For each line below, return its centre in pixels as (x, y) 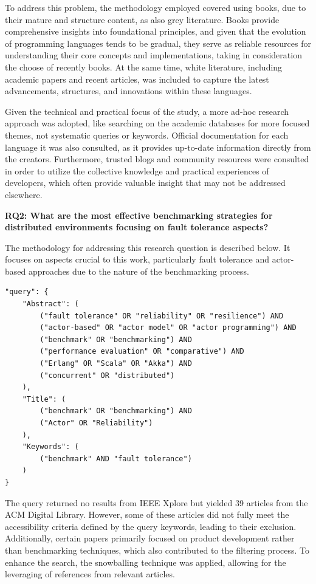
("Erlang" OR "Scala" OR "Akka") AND (116, 364)
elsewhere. (24, 194)
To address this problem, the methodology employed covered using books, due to (156, 7)
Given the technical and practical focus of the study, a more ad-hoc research (147, 111)
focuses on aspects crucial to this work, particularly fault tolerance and (137, 259)
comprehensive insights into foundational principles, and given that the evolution (156, 31)
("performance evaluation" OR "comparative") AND (142, 352)
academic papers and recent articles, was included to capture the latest (137, 79)
